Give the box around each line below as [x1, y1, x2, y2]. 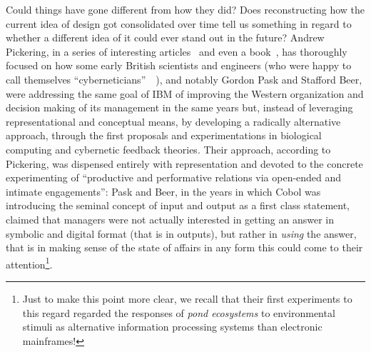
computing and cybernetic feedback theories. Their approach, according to [6, 141, 331, 156]
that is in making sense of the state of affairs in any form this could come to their [6, 240, 363, 255]
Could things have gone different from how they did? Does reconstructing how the [6, 2, 365, 16]
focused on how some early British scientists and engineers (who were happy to [6, 58, 352, 73]
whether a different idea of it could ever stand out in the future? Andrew [6, 30, 325, 45]
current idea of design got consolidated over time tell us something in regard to [6, 16, 352, 31]
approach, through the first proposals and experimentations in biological [6, 128, 322, 143]
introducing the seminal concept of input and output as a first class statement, [6, 198, 350, 213]
